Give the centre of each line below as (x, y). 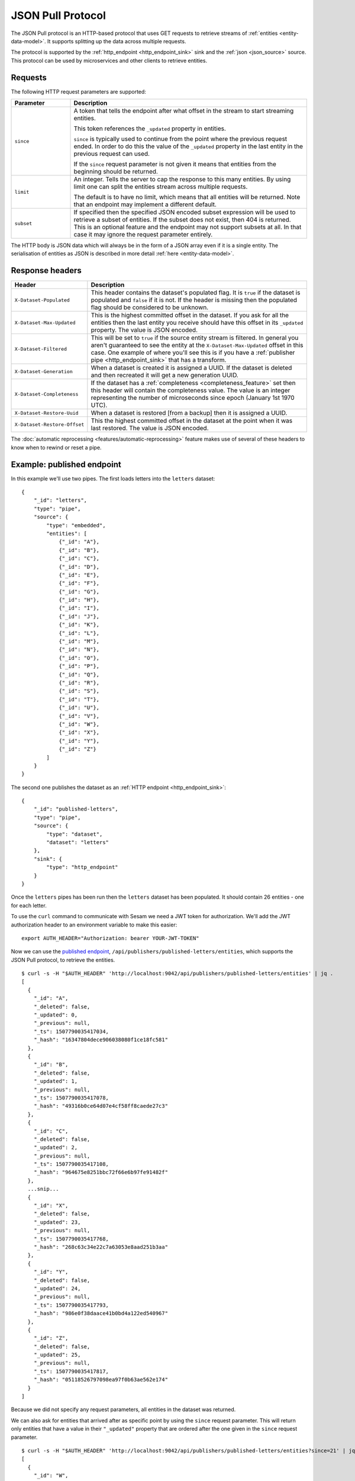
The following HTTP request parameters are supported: (78, 91)
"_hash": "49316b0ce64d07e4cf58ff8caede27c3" (101, 1106)
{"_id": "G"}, (79, 592)
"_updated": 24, (57, 1288)
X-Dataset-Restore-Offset (49, 424)
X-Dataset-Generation (44, 371)
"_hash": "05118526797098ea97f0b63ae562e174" (101, 1380)
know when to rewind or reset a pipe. (56, 447)
